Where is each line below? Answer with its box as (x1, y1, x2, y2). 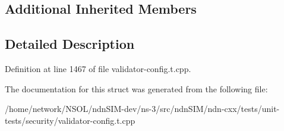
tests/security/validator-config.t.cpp (5, 114, 135, 126)
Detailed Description (5, 35, 135, 53)
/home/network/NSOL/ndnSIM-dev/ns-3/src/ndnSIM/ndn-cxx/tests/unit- (5, 102, 280, 115)
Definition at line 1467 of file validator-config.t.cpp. (5, 62, 191, 74)
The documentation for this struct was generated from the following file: (5, 82, 268, 95)
